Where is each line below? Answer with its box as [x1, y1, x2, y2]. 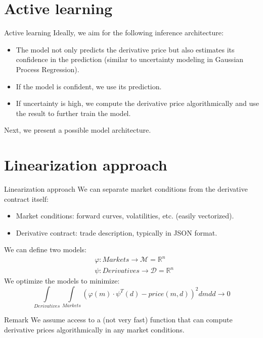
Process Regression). [16, 64, 79, 74]
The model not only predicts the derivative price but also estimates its [16, 44, 235, 54]
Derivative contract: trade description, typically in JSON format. [16, 227, 217, 238]
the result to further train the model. [16, 107, 131, 118]
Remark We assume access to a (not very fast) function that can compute [4, 314, 233, 324]
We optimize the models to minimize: [4, 275, 120, 286]
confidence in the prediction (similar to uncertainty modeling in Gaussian [16, 54, 244, 65]
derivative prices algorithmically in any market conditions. [4, 324, 185, 334]
